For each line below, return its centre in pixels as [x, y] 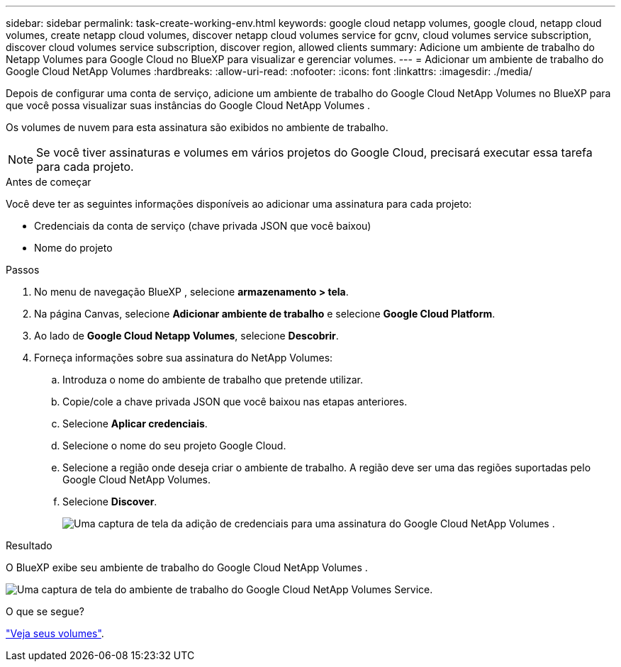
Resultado [29, 545]
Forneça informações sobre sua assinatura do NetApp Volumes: [184, 358]
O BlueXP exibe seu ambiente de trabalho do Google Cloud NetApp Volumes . [187, 567]
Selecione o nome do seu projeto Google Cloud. [174, 445]
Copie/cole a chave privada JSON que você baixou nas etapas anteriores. [235, 402]
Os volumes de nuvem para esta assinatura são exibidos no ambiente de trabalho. [197, 127]
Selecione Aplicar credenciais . [135, 424]
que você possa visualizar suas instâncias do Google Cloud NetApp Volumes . [188, 105]
